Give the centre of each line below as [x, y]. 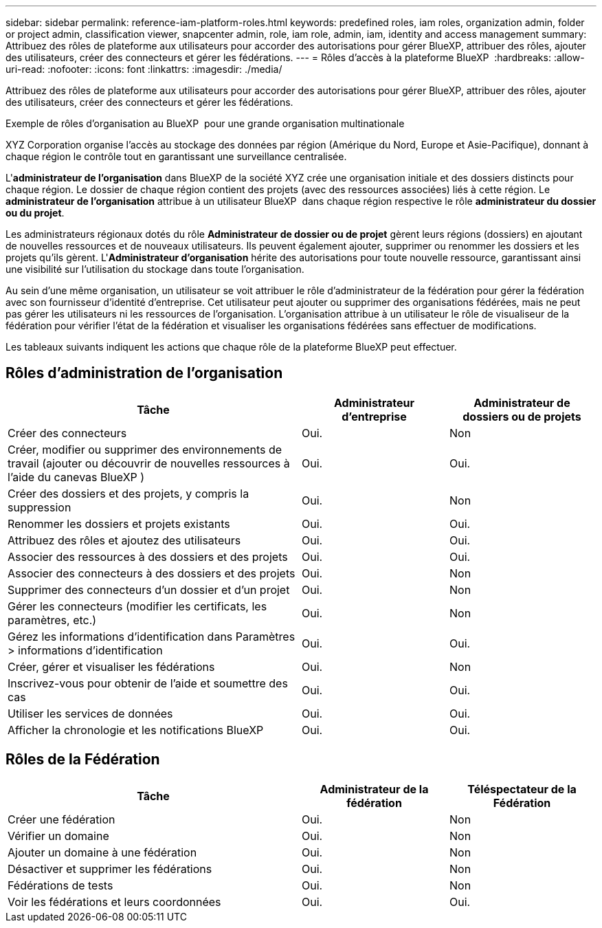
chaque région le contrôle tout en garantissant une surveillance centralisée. [176, 156]
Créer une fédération [62, 819]
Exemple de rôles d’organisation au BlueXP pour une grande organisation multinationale [205, 123]
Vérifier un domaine [58, 836]
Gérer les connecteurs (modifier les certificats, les [137, 606]
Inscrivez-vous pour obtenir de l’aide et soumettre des [148, 683]
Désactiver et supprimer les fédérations [110, 869]
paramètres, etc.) [52, 620]
